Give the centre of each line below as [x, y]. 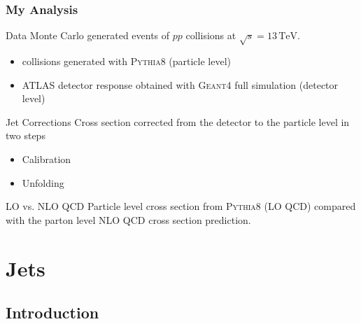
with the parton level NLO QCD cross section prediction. [128, 219]
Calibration [47, 159]
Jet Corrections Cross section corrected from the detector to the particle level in [178, 121]
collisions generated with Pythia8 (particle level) [127, 61]
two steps [26, 135]
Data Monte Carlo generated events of [88, 35]
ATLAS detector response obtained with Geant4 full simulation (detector [180, 84]
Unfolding [43, 182]
